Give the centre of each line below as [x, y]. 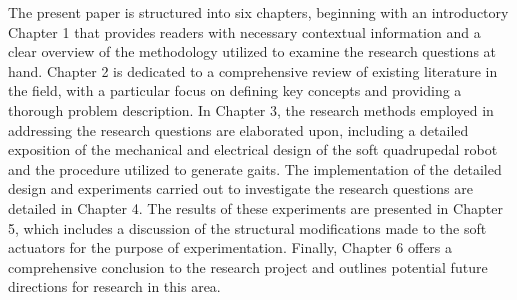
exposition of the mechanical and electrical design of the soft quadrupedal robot [253, 149]
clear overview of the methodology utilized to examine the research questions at [252, 51]
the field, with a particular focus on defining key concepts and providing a [235, 90]
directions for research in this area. [114, 286]
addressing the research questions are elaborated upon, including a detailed [238, 129]
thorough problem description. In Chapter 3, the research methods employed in [251, 109]
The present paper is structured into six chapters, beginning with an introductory [258, 12]
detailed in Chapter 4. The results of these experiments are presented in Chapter [255, 207]
